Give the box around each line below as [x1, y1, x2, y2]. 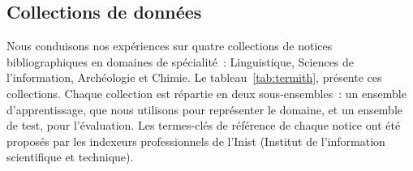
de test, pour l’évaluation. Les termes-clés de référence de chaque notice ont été [6, 117, 401, 134]
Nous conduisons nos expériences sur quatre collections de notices [6, 37, 333, 54]
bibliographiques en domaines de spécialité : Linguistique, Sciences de [6, 53, 355, 70]
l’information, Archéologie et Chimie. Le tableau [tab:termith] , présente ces [6, 69, 382, 86]
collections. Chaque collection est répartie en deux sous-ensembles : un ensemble [6, 84, 407, 101]
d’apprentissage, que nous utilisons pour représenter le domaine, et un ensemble [6, 100, 403, 118]
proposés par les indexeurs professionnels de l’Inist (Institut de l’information [6, 132, 385, 149]
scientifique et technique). [6, 148, 134, 165]
